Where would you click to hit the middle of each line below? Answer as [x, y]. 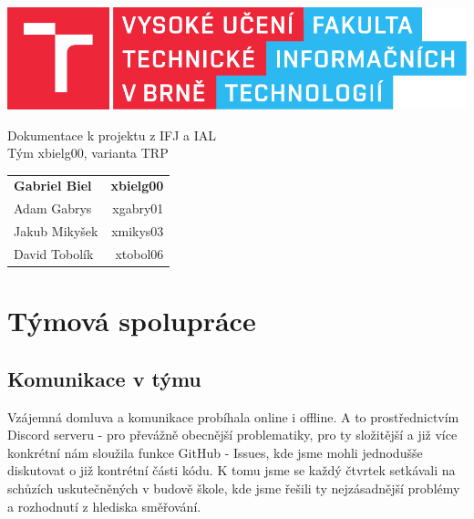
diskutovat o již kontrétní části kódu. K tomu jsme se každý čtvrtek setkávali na [232, 470]
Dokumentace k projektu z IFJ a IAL [112, 135]
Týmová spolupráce [132, 321]
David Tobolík [54, 254]
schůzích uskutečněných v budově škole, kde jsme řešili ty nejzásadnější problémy [234, 488]
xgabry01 [138, 208]
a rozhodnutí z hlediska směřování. [104, 506]
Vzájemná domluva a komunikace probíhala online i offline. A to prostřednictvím [233, 416]
